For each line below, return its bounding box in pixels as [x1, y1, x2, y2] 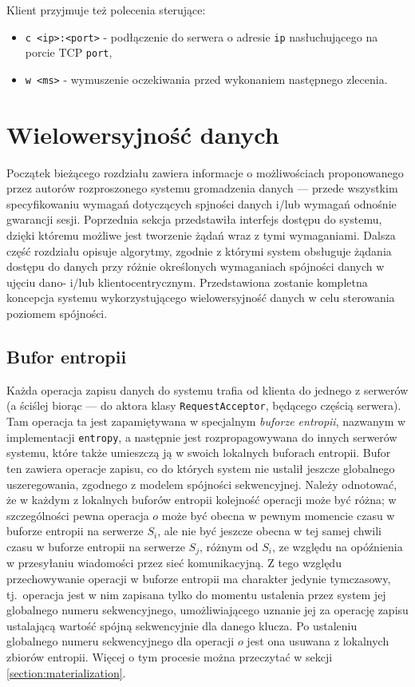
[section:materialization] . [6, 664, 126, 681]
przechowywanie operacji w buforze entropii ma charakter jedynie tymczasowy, [6, 570, 391, 586]
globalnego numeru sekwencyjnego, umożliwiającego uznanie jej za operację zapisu [6, 602, 409, 618]
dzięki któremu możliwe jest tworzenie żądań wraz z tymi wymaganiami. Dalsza [6, 227, 396, 244]
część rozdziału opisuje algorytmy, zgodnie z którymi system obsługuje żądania [6, 242, 392, 259]
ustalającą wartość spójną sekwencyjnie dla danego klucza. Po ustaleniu [6, 617, 358, 633]
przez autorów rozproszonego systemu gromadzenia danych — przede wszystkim [6, 180, 398, 197]
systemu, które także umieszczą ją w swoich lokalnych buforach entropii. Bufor [6, 444, 391, 461]
